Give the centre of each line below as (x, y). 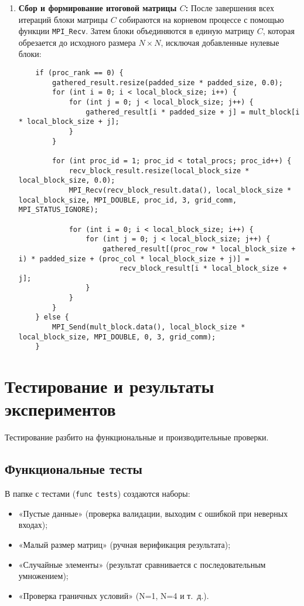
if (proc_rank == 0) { (79, 73)
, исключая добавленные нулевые (220, 42)
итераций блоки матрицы (63, 19)
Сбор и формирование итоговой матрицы (98, 8)
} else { (52, 317)
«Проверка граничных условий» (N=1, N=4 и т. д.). (114, 595)
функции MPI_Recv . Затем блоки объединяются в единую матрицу (136, 31)
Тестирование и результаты (110, 386)
